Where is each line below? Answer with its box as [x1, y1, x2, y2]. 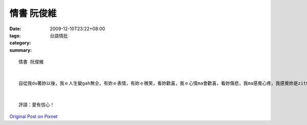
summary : [9, 47, 32, 53]
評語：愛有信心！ [18, 102, 55, 108]
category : [9, 40, 31, 46]
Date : [9, 26, 21, 32]
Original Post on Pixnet [9, 113, 58, 119]
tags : [9, 32, 21, 38]
